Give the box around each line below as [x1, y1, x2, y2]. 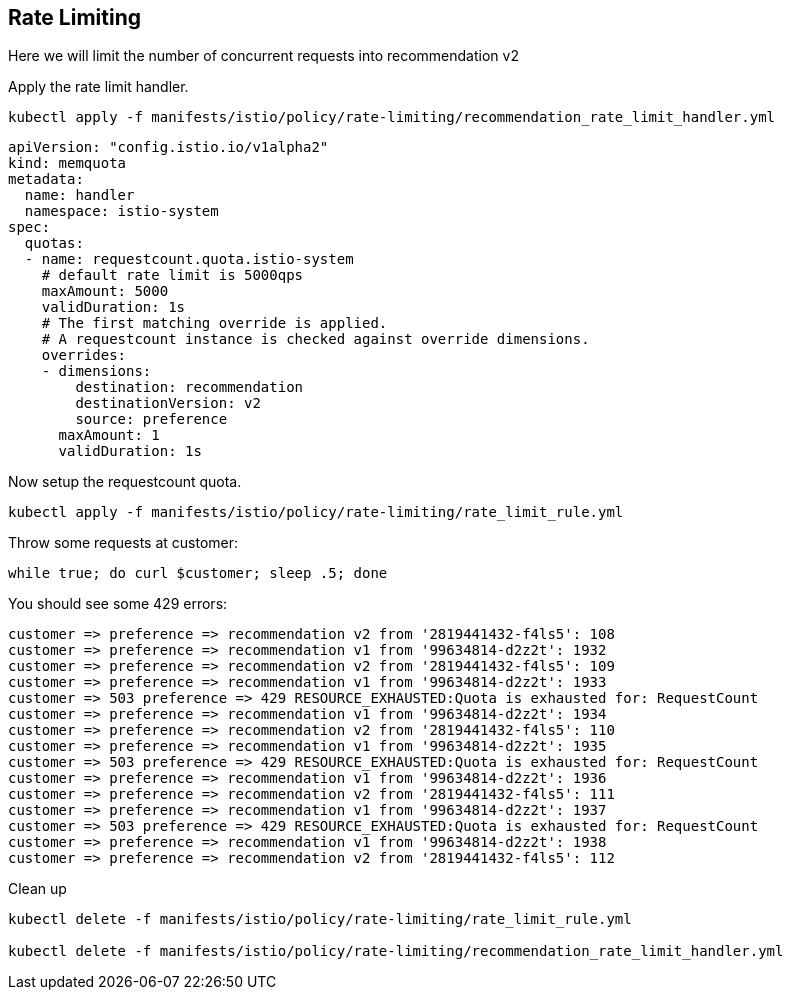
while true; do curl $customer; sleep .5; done [8, 565, 388, 582]
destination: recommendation [75, 379, 304, 396]
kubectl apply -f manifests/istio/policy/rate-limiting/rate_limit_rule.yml [8, 504, 624, 521]
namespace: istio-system [24, 203, 219, 220]
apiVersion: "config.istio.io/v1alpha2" [8, 139, 329, 156]
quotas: [24, 235, 84, 252]
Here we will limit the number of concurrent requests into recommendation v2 [8, 47, 519, 65]
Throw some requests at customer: [8, 534, 239, 552]
